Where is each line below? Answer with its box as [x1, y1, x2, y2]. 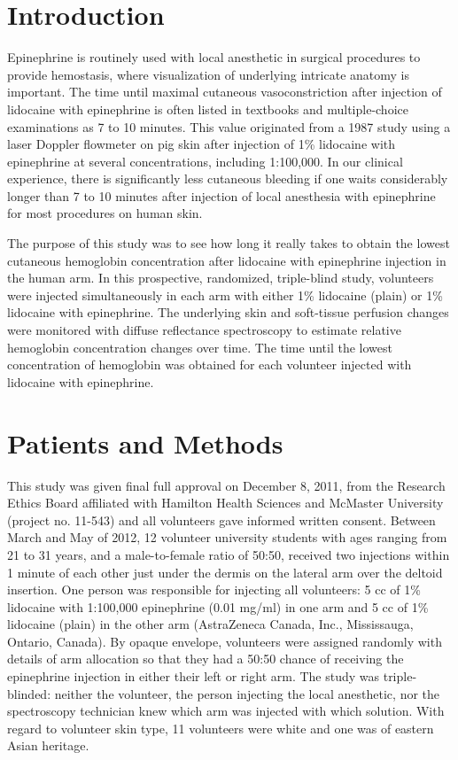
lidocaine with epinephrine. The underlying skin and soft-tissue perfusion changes [7, 303, 449, 322]
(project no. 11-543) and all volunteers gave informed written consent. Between [7, 510, 436, 529]
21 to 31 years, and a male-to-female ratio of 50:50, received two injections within [7, 545, 450, 563]
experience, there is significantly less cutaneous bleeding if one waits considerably [7, 169, 448, 188]
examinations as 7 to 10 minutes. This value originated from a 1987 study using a [7, 117, 451, 136]
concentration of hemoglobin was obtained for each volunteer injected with [7, 355, 412, 374]
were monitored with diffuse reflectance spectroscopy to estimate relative [7, 321, 401, 339]
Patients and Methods [7, 424, 283, 461]
